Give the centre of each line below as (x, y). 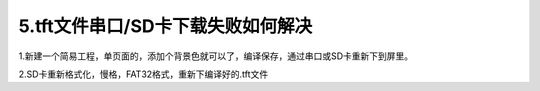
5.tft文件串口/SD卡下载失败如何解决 (165, 26)
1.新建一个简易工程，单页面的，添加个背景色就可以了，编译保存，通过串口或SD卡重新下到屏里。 (216, 56)
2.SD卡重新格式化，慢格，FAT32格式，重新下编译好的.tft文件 (143, 74)
